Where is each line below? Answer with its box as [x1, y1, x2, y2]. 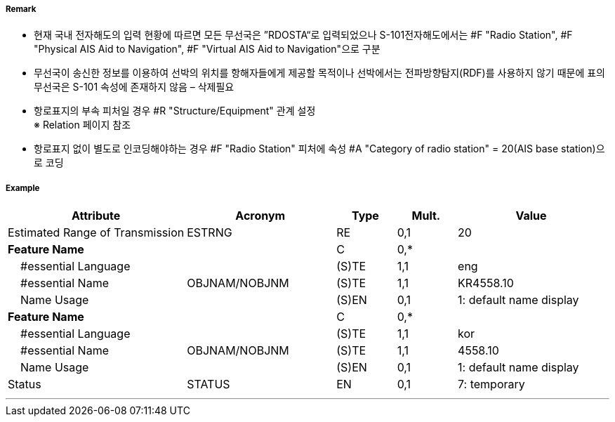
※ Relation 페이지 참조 [34, 119, 131, 131]
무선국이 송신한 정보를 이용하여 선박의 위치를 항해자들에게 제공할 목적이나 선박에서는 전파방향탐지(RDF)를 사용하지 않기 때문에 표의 [34, 67, 605, 79]
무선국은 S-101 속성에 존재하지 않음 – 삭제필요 [34, 81, 234, 93]
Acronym [235, 209, 286, 223]
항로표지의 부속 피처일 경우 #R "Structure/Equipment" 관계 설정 [34, 105, 316, 117]
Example [6, 183, 40, 193]
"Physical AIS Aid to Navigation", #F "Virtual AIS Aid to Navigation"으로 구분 [34, 43, 381, 55]
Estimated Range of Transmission [8, 225, 185, 240]
